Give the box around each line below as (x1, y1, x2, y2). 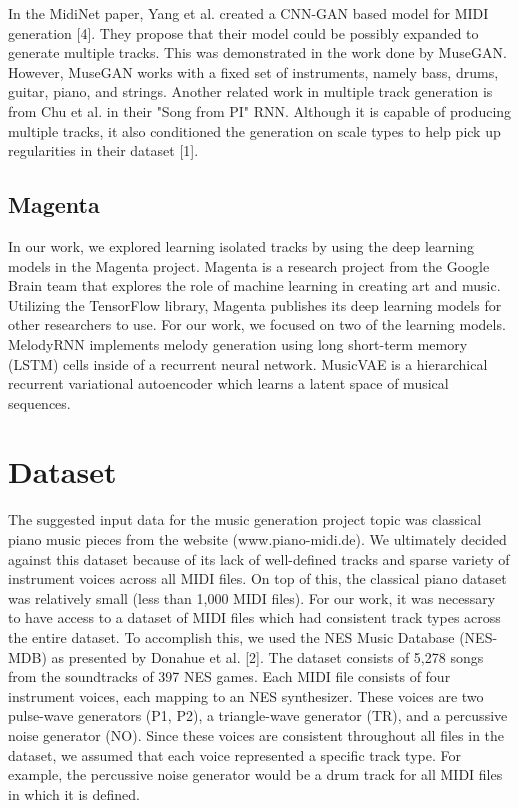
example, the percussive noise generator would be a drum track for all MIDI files (8, 764, 503, 785)
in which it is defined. (8, 783, 140, 804)
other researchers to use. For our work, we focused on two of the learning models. (8, 314, 506, 335)
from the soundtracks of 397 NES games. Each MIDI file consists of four (8, 666, 451, 687)
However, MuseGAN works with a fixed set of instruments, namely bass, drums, (8, 61, 499, 82)
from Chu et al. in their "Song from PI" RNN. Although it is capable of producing (8, 100, 512, 121)
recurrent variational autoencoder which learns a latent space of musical (8, 373, 449, 394)
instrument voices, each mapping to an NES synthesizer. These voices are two (8, 685, 484, 706)
